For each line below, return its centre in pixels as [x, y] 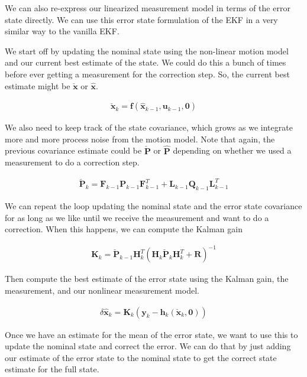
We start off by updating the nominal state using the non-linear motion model [147, 51]
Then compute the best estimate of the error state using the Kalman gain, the [147, 279]
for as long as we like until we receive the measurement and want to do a [137, 217]
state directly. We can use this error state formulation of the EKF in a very [141, 19]
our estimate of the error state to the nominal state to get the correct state [141, 357]
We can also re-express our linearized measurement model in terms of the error [148, 8]
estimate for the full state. [52, 369]
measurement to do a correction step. [72, 162]
